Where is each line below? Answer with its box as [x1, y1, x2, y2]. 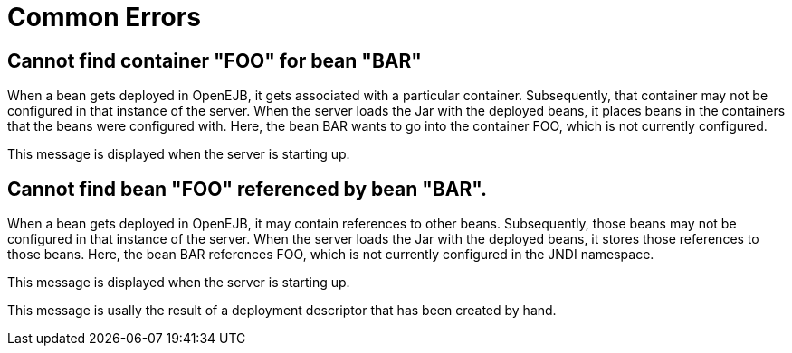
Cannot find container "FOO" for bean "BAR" [7, 49, 422, 72]
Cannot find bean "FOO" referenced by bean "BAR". [7, 177, 487, 200]
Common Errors [7, 2, 201, 33]
